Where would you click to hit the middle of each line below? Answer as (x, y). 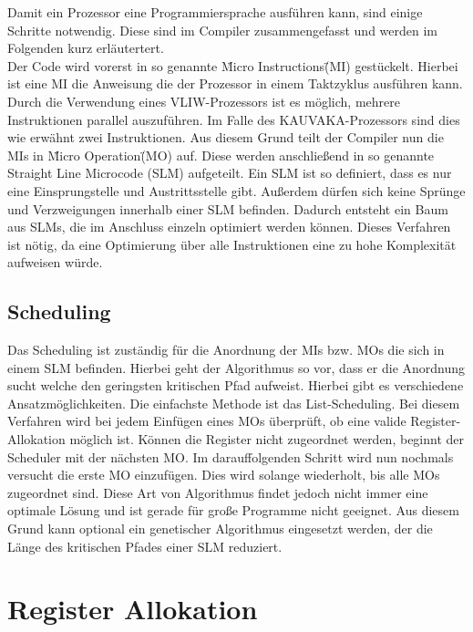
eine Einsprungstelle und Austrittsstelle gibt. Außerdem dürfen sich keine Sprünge (236, 190)
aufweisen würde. (55, 262)
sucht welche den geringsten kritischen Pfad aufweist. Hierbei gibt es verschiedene (236, 385)
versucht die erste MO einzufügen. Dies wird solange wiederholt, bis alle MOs (224, 475)
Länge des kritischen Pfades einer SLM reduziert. (145, 546)
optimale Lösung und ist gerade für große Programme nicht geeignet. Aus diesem (233, 510)
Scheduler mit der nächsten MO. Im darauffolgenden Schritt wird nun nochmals (231, 456)
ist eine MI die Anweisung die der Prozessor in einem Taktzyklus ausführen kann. (235, 83)
